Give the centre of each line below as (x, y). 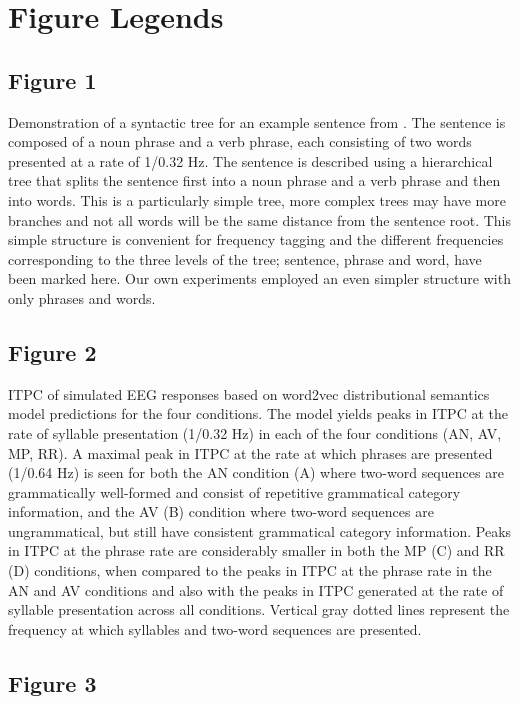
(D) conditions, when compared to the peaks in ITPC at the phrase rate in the (250, 570)
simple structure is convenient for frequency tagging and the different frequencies (256, 239)
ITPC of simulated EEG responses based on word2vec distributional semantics (249, 393)
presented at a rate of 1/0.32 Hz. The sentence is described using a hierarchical (250, 160)
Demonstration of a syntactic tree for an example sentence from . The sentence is (257, 121)
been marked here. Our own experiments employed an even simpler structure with (259, 278)
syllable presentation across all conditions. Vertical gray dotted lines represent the (259, 609)
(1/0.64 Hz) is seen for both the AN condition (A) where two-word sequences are (256, 472)
